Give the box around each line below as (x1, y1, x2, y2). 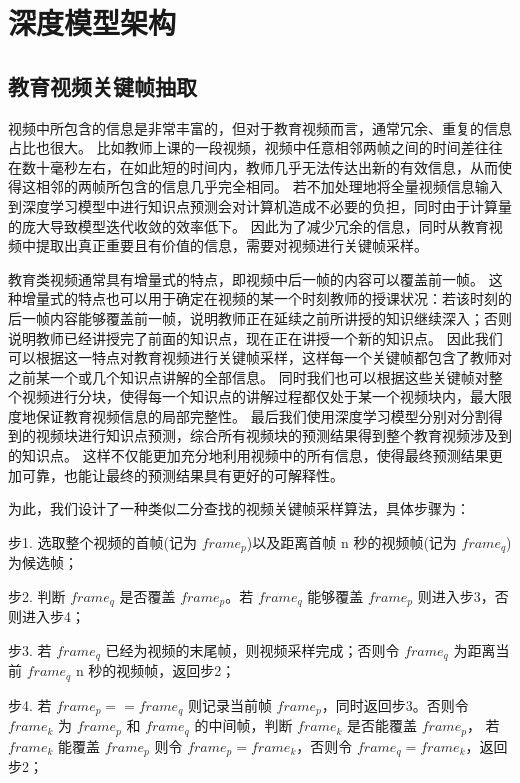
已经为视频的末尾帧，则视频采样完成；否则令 (105, 639, 400, 660)
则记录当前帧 (187, 694, 272, 715)
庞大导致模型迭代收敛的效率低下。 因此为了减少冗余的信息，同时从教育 (21, 215, 489, 236)
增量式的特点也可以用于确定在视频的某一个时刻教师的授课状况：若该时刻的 (21, 288, 512, 309)
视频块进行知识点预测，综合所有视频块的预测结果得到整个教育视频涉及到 (35, 425, 512, 446)
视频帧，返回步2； (116, 660, 236, 681)
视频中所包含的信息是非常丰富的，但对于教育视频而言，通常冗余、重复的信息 (8, 117, 512, 138)
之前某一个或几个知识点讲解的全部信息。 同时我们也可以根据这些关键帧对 (8, 366, 489, 387)
